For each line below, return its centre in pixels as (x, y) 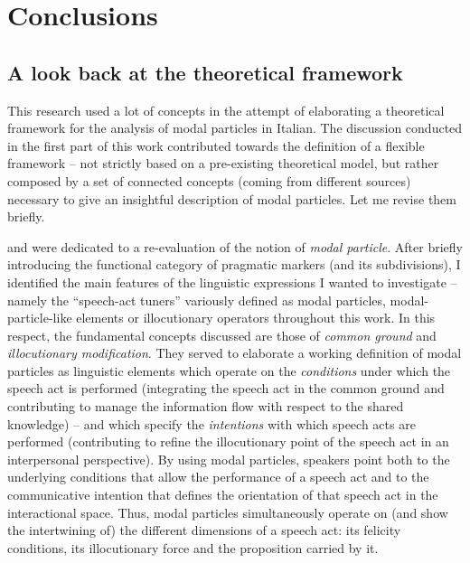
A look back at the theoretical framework (205, 72)
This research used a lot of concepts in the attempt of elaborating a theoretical (226, 110)
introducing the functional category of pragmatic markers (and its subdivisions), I (234, 264)
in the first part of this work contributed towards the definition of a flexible (216, 145)
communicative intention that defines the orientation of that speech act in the (223, 495)
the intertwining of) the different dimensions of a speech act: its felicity (204, 530)
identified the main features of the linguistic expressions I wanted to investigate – (232, 281)
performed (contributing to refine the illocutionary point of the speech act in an (228, 441)
